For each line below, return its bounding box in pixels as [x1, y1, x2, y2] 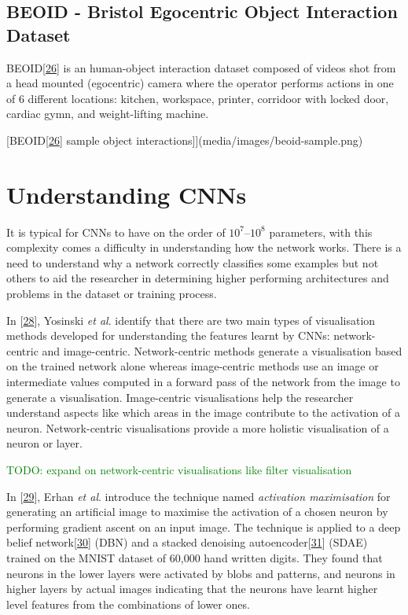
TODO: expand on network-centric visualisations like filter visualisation [6, 462, 352, 477]
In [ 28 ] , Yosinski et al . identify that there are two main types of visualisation [6, 311, 376, 328]
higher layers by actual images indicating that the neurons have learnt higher [6, 580, 378, 597]
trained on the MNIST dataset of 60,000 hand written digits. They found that [6, 549, 383, 565]
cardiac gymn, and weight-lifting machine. [6, 105, 209, 122]
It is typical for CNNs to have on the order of [6, 223, 226, 240]
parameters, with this [269, 223, 373, 240]
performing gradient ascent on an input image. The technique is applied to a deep [6, 518, 401, 535]
